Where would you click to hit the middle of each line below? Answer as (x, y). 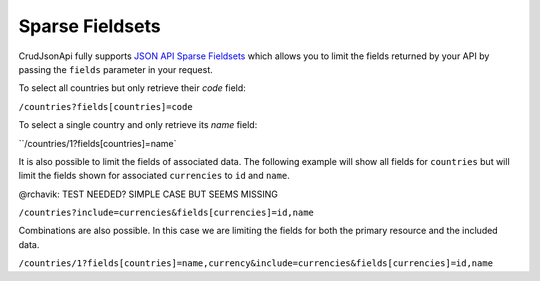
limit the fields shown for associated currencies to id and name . (154, 176)
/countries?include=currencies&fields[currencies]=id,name (166, 213)
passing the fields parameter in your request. (116, 69)
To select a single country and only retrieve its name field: (138, 125)
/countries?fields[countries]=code (106, 106)
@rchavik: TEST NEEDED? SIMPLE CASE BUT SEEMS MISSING (148, 194)
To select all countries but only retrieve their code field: (132, 88)
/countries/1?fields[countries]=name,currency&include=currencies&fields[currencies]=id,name (256, 263)
